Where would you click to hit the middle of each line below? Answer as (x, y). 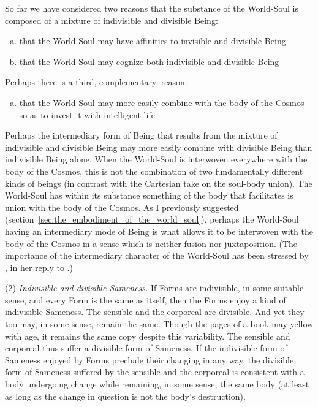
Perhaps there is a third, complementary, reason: (96, 82)
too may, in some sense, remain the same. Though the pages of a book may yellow (159, 324)
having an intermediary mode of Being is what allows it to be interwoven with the (159, 231)
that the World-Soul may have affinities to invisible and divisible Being (153, 41)
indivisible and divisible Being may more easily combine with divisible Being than (159, 147)
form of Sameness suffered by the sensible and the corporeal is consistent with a (155, 372)
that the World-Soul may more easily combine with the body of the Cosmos (162, 102)
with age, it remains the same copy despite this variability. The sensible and (148, 336)
